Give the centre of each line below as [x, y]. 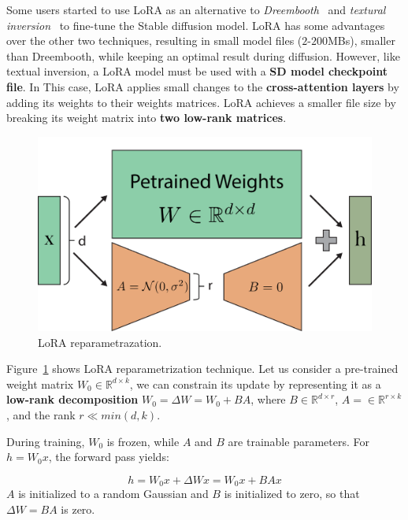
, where [268, 399]
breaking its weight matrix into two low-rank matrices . [147, 118]
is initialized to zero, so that [292, 494]
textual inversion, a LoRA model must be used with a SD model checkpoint [197, 71]
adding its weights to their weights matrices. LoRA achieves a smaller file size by [201, 102]
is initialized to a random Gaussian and [113, 494]
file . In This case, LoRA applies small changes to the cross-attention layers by [203, 86]
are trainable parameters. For [299, 441]
